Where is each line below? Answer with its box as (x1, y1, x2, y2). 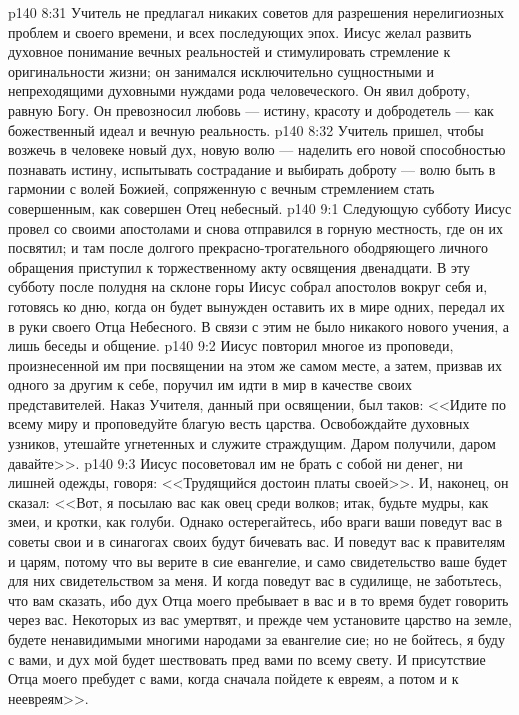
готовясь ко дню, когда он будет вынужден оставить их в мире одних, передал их (8, 295, 505, 316)
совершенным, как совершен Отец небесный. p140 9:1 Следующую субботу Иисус (8, 197, 512, 218)
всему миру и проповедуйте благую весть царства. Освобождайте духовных (8, 413, 470, 434)
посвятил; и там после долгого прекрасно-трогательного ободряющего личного (8, 237, 488, 258)
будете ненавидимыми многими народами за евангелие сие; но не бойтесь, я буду (8, 629, 505, 649)
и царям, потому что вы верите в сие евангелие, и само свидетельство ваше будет (8, 550, 507, 571)
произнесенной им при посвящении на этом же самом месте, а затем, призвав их (8, 354, 503, 375)
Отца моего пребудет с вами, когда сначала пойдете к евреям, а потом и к (8, 668, 459, 689)
